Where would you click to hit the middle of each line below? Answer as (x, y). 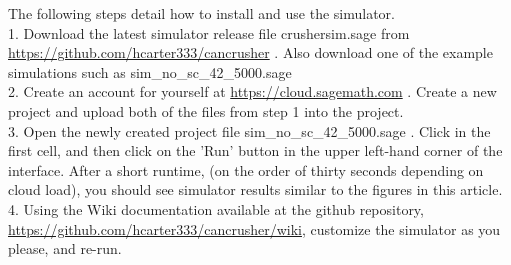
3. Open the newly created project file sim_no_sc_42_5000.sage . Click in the (249, 130)
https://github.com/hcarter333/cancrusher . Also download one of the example (250, 52)
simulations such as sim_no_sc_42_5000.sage (150, 71)
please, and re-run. (65, 248)
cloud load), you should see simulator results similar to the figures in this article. (255, 189)
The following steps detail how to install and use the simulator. (201, 13)
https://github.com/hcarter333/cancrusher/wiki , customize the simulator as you (254, 228)
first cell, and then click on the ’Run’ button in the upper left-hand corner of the (255, 150)
